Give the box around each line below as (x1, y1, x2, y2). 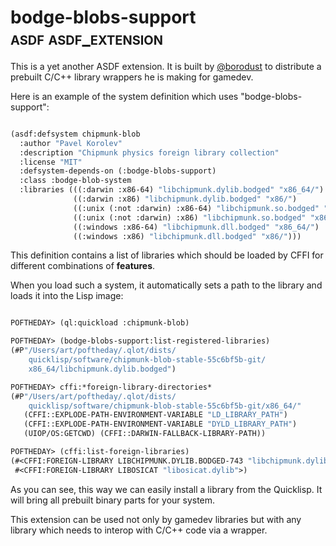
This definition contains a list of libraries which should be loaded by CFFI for (10, 249, 324, 261)
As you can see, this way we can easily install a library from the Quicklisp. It (10, 483, 323, 495)
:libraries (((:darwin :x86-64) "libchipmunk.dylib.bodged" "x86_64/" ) (19, 185, 325, 195)
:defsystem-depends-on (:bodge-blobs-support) (19, 166, 217, 176)
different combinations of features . (10, 260, 156, 272)
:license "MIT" (19, 157, 83, 167)
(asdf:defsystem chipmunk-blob (10, 129, 141, 139)
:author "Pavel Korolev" (19, 138, 123, 148)
